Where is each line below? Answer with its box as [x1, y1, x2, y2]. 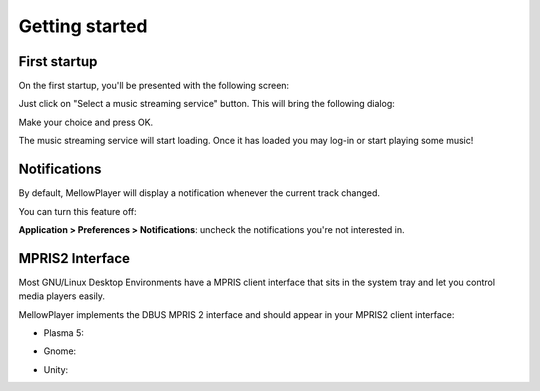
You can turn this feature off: [18, 205, 137, 217]
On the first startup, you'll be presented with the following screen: [18, 80, 290, 92]
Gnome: [43, 345, 77, 357]
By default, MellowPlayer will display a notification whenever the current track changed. [18, 187, 380, 199]
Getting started [18, 15, 148, 37]
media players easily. [18, 290, 105, 302]
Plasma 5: [43, 327, 84, 339]
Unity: [43, 363, 69, 375]
